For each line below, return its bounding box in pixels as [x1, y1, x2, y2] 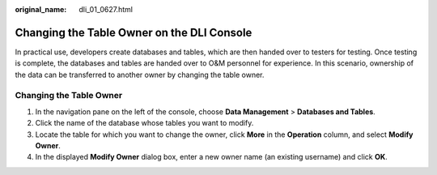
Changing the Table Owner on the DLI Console [15, 25, 252, 40]
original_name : [15, 5, 67, 14]
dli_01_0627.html [78, 5, 134, 14]
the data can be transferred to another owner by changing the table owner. [15, 70, 265, 79]
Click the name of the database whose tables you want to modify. [35, 118, 254, 128]
